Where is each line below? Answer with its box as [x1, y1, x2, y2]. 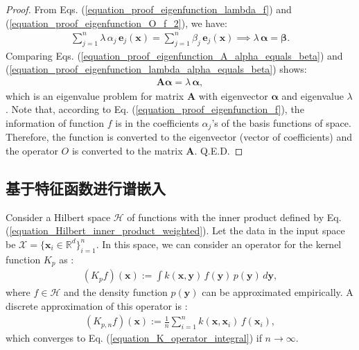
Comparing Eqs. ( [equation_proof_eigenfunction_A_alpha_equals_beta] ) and [6, 48, 343, 62]
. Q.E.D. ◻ [194, 143, 243, 157]
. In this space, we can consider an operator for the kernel [96, 236, 342, 251]
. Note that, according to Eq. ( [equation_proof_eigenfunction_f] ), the [6, 102, 304, 116]
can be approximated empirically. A [202, 285, 353, 299]
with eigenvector [198, 88, 268, 103]
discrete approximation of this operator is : [6, 298, 188, 313]
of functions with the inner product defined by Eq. [127, 209, 342, 224]
